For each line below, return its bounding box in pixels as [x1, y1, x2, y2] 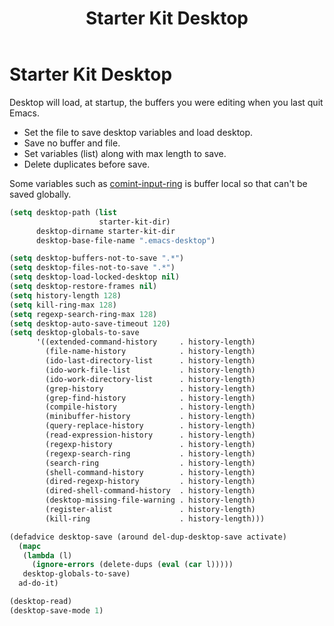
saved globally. [9, 188, 72, 200]
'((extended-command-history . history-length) [35, 337, 256, 347]
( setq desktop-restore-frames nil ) [9, 282, 158, 292]
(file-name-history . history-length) [45, 347, 256, 357]
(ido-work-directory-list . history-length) [45, 374, 256, 384]
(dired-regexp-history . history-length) [45, 477, 256, 487]
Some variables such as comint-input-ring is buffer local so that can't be [9, 177, 308, 189]
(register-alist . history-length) [45, 505, 256, 515]
